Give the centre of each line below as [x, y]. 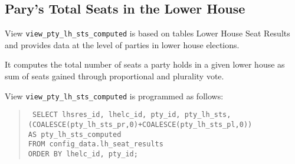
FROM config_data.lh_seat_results [96, 144]
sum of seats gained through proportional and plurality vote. [114, 76]
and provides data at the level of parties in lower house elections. [122, 44]
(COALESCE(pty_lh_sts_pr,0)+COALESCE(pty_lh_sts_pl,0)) [140, 124]
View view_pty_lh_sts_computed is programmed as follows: [114, 96]
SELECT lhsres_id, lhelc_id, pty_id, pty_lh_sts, [132, 115]
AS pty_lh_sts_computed [75, 134]
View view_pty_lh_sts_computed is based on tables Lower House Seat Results [147, 33]
